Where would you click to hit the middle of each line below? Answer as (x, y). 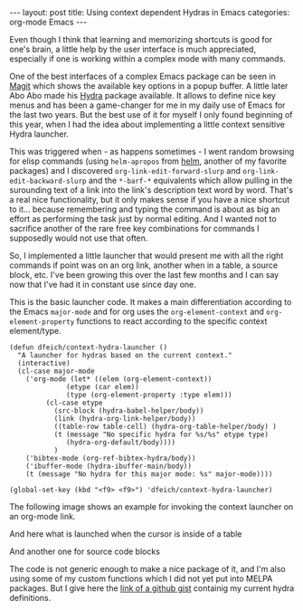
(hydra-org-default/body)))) (121, 443)
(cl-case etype (74, 403)
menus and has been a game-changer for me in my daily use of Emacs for (147, 105)
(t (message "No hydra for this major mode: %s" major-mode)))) (149, 474)
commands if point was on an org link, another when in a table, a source (144, 265)
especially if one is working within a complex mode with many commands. (148, 59)
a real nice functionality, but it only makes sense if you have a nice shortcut (150, 200)
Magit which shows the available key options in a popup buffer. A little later (149, 86)
